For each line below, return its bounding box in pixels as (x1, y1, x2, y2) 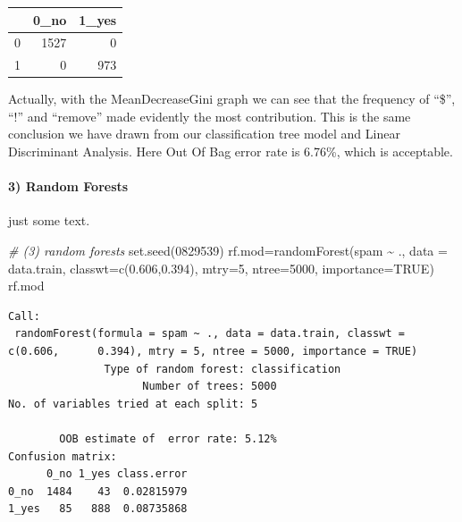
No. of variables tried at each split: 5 (8, 397, 258, 410)
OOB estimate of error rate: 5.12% (59, 432, 277, 445)
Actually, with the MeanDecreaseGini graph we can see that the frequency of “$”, (8, 89, 456, 108)
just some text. (8, 211, 90, 230)
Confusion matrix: (8, 450, 117, 463)
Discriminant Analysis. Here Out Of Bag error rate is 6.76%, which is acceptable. (8, 142, 453, 161)
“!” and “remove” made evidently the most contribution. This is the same (8, 106, 411, 125)
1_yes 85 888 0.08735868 (8, 502, 188, 516)
